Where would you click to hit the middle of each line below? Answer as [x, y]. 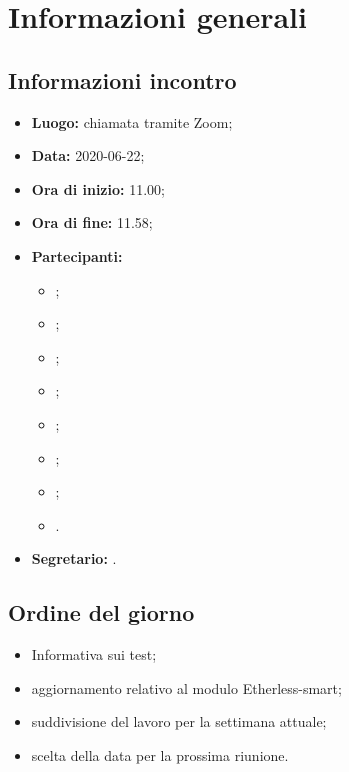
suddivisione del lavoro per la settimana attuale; [179, 721]
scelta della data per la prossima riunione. [160, 754]
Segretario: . [74, 558]
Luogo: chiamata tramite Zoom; [132, 121]
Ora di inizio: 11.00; [98, 188]
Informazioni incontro [122, 79]
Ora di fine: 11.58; [92, 222]
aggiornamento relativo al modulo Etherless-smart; [186, 687]
